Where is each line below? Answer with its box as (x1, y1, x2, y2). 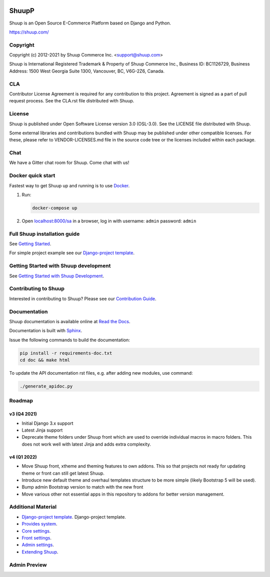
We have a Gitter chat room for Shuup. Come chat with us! (9, 160, 129, 166)
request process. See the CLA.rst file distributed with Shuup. (9, 98, 134, 104)
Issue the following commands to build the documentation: (9, 337, 130, 343)
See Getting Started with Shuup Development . (9, 273, 104, 279)
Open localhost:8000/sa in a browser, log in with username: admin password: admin (21, 218, 196, 224)
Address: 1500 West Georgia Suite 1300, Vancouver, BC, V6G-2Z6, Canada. (9, 68, 165, 74)
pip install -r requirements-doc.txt (19, 350, 112, 356)
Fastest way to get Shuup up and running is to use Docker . (9, 182, 130, 188)
